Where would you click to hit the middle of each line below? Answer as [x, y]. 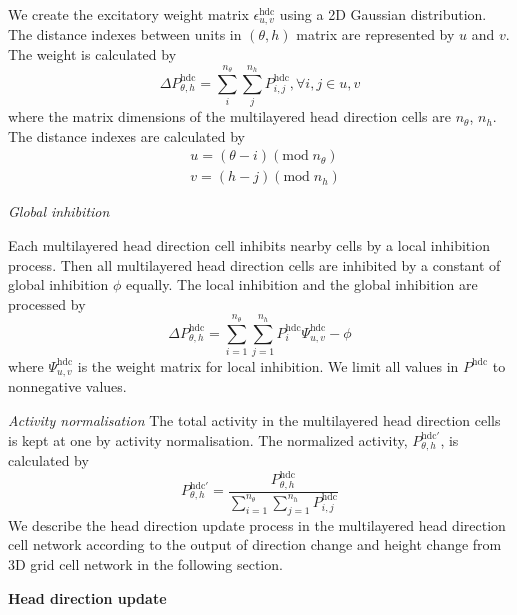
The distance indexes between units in [125, 34]
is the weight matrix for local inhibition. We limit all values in [268, 365]
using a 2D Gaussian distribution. [383, 14]
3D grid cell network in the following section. [145, 563]
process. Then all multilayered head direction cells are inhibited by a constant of [254, 264]
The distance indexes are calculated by [127, 135]
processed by [47, 303]
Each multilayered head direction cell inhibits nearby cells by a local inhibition [249, 245]
